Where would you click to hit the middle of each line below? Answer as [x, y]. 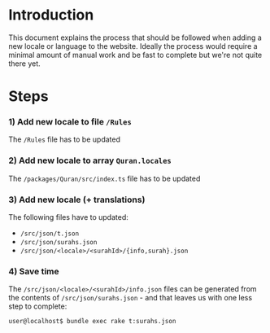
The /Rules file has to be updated [64, 139]
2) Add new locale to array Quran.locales [90, 160]
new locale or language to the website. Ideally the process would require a [133, 46]
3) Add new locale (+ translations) [77, 199]
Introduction [51, 15]
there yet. [24, 64]
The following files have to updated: [68, 217]
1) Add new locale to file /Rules [70, 122]
